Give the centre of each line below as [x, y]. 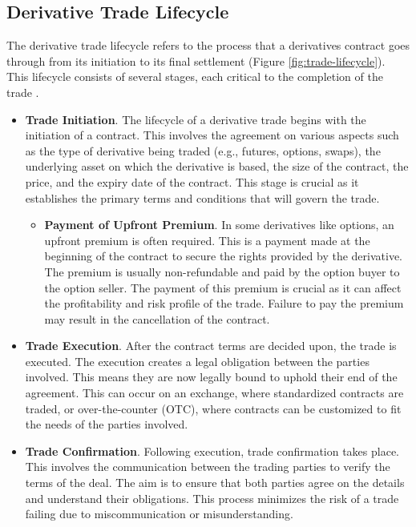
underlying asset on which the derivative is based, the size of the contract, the [217, 166]
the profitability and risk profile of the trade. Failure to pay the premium [224, 303]
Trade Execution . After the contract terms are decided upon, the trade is [211, 346]
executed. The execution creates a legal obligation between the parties [197, 361]
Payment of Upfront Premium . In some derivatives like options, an [219, 225]
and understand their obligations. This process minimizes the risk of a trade [212, 498]
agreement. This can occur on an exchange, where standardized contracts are [214, 393]
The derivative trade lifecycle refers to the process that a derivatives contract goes [208, 45]
